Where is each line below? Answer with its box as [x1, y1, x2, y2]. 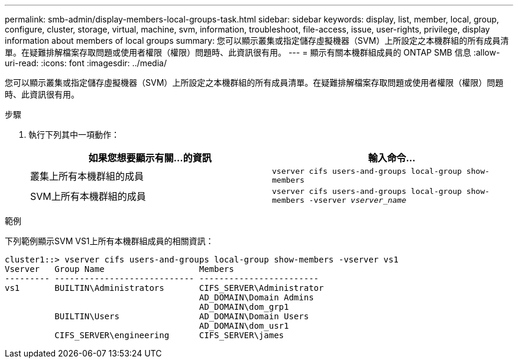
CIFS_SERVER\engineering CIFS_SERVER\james [54, 330, 284, 340]
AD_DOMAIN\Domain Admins [199, 293, 314, 302]
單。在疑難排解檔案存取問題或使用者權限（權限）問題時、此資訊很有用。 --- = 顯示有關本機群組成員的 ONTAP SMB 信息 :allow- [5, 47, 500, 57]
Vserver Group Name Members [5, 264, 234, 274]
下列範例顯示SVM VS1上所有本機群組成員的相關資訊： [5, 236, 214, 246]
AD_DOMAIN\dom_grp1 [199, 302, 289, 312]
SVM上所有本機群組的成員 [30, 190, 146, 202]
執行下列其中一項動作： [28, 129, 119, 140]
